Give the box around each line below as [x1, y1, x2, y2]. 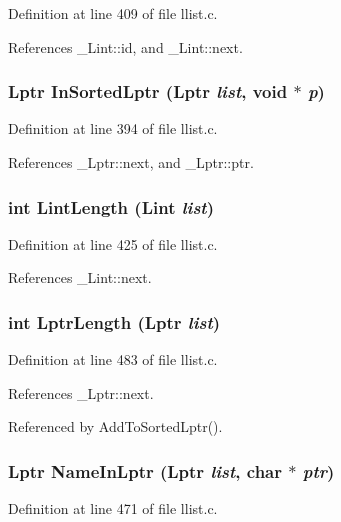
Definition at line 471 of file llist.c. [8, 498, 218, 519]
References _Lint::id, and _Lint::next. [8, 36, 243, 57]
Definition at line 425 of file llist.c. [8, 233, 218, 254]
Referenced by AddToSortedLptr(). [8, 416, 223, 437]
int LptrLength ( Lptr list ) [8, 309, 221, 334]
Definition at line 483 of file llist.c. [8, 349, 218, 370]
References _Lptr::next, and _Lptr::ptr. [8, 152, 254, 172]
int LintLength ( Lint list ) [8, 194, 214, 219]
